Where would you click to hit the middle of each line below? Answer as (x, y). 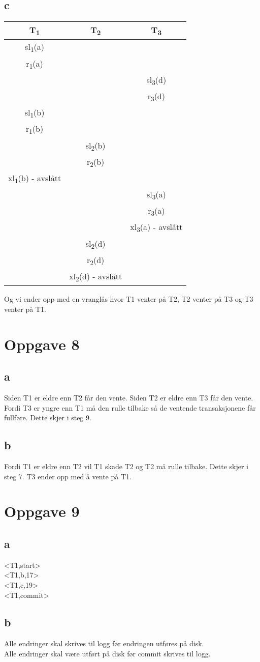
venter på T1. (25, 309)
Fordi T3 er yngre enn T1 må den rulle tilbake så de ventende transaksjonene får (130, 407)
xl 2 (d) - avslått (96, 277)
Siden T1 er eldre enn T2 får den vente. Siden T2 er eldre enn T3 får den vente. (129, 397)
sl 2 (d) (95, 244)
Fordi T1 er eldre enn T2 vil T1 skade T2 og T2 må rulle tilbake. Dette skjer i (126, 466)
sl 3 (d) (156, 80)
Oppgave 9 (42, 511)
